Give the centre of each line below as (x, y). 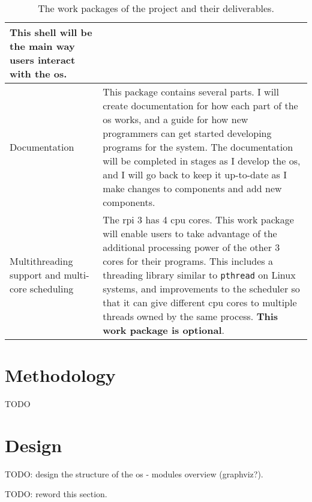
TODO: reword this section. (56, 494)
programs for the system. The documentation (198, 147)
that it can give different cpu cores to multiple (200, 302)
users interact (43, 60)
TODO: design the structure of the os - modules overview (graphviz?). (134, 473)
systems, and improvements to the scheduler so (201, 289)
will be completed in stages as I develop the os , (202, 161)
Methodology (60, 375)
